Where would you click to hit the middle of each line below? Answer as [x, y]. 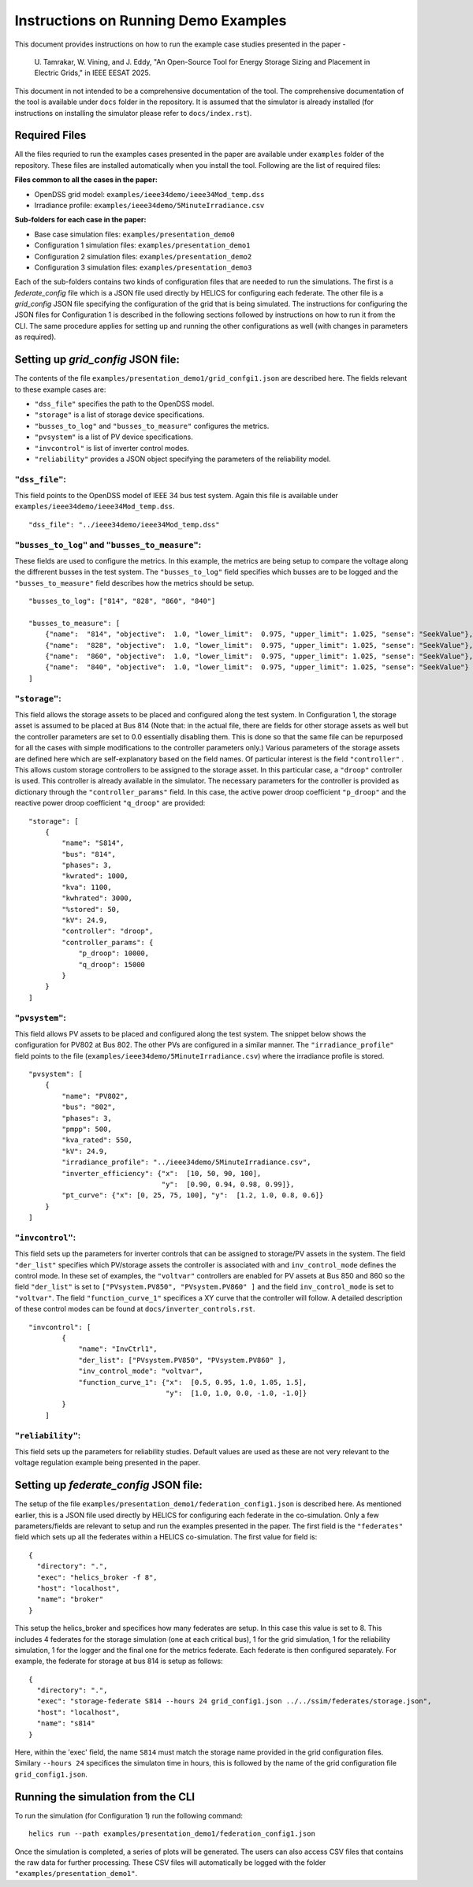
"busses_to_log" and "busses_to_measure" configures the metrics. [152, 426]
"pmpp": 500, [87, 1130]
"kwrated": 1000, [95, 876]
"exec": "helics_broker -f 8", [97, 1577]
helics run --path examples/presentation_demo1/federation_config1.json [172, 1834]
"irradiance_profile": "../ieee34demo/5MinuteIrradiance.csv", [186, 1162]
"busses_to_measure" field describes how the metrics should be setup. [134, 582]
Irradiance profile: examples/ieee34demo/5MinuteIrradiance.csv [149, 205]
